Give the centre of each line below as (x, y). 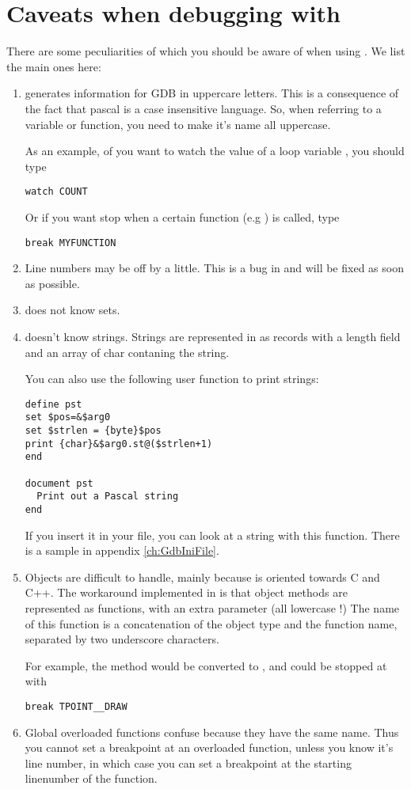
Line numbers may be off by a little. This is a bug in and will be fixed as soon (214, 268)
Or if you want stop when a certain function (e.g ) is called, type (182, 216)
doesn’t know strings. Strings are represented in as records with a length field (213, 336)
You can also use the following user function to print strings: (172, 379)
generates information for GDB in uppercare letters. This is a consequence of (212, 93)
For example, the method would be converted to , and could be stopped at (206, 665)
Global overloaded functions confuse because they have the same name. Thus (212, 732)
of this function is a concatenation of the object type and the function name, (211, 623)
